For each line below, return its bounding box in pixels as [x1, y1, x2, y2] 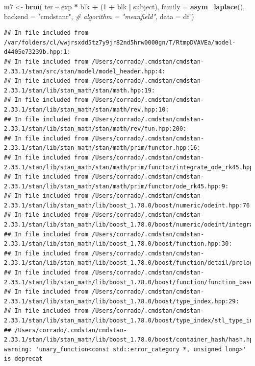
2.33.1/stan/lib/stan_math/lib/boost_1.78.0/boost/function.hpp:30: [4, 240, 232, 248]
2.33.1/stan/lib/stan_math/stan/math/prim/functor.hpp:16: [4, 144, 201, 152]
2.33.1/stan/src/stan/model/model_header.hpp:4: [4, 68, 166, 75]
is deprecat [4, 355, 43, 363]
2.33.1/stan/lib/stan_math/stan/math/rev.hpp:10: [4, 106, 169, 113]
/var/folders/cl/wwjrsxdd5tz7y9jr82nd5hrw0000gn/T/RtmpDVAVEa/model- [4, 39, 236, 46]
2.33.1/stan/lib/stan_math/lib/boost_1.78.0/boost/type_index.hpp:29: [4, 297, 239, 305]
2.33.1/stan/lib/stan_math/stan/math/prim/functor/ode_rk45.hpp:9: [4, 183, 229, 190]
